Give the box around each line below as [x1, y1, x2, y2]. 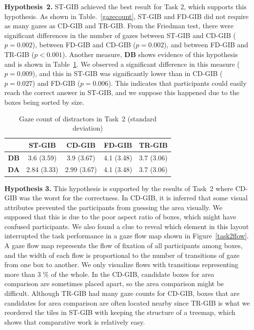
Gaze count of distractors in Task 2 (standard [19, 113, 157, 123]
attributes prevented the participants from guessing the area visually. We [4, 202, 223, 212]
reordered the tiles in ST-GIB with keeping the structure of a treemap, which [4, 307, 235, 317]
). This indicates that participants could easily [108, 78, 247, 88]
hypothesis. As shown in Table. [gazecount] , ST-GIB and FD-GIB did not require [4, 11, 249, 21]
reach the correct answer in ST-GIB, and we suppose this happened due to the [4, 87, 239, 97]
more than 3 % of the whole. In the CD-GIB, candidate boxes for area [4, 269, 215, 279]
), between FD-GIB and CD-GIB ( [32, 39, 136, 50]
